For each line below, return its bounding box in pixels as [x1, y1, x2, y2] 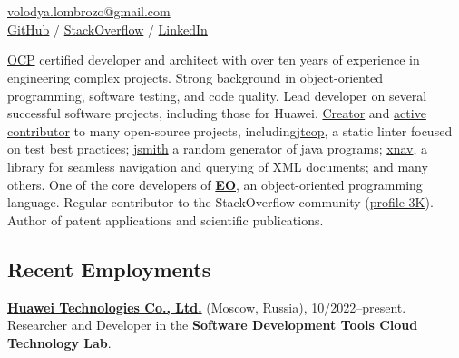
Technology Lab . [7, 333, 112, 352]
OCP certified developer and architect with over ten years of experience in [7, 50, 420, 69]
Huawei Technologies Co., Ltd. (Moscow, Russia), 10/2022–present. [7, 297, 406, 316]
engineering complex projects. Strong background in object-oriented [7, 67, 384, 86]
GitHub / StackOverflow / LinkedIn [7, 19, 208, 38]
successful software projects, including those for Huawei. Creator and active [7, 104, 426, 123]
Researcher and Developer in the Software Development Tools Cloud [7, 315, 418, 334]
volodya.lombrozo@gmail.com [7, 2, 171, 21]
